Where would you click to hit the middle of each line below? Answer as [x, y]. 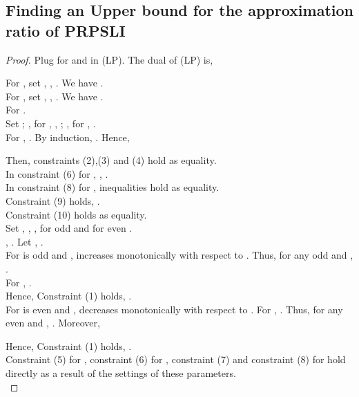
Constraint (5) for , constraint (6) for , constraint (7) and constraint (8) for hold [176, 359]
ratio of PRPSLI [66, 30]
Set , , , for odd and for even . [69, 228]
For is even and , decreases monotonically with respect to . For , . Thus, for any [174, 309]
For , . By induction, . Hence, [68, 137]
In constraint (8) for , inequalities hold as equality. [113, 187]
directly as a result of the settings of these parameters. [121, 373]
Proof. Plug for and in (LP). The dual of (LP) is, [109, 59]
